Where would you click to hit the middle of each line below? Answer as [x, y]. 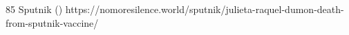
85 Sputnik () [34, 9]
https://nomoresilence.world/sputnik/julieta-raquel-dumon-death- [205, 9]
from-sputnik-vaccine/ [52, 22]
